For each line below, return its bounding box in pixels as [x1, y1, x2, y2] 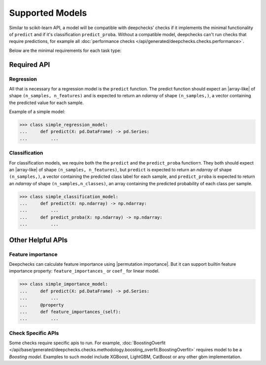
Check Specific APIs [9, 329, 59, 336]
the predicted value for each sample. [9, 99, 84, 106]
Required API [9, 60, 50, 69]
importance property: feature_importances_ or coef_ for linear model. [9, 268, 160, 274]
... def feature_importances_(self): [19, 309, 121, 315]
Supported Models [9, 7, 87, 18]
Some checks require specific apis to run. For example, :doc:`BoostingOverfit [9, 340, 166, 346]
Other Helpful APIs [9, 236, 68, 244]
